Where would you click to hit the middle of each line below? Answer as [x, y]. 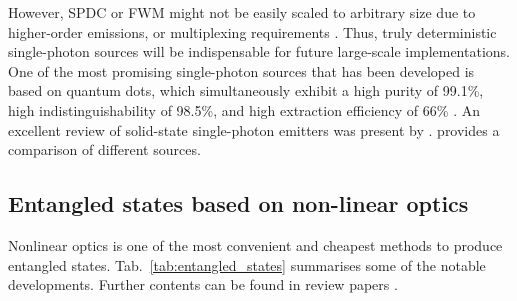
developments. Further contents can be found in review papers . [203, 284]
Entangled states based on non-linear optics [238, 203]
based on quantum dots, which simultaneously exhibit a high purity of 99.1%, [246, 90]
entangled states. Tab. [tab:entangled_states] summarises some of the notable [247, 264]
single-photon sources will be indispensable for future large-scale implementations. [259, 51]
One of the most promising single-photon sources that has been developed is [241, 70]
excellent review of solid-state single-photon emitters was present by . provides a [254, 129]
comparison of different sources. [104, 149]
